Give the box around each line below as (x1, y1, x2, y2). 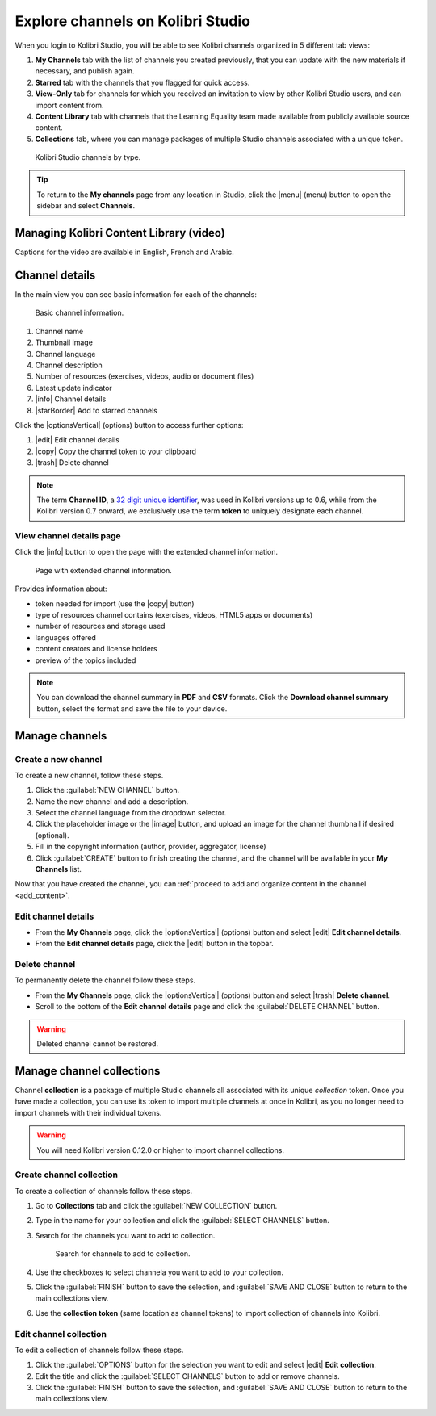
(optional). (35, 830, 69, 840)
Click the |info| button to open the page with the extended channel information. (15, 547, 279, 557)
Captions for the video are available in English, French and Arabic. (15, 247, 234, 258)
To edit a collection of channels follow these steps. (15, 1345, 184, 1355)
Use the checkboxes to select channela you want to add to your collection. (35, 1267, 284, 1277)
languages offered (35, 632, 97, 642)
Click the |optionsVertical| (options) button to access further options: (15, 420, 244, 429)
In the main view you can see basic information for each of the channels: (15, 290, 258, 300)
